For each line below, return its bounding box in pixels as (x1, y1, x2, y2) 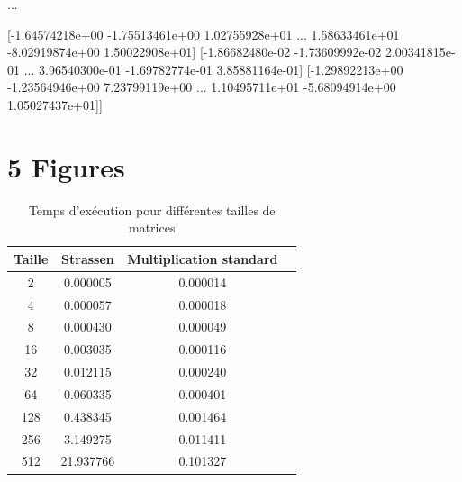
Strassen (61, 249, 114, 268)
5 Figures (7, 148, 125, 185)
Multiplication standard (127, 249, 278, 268)
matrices (129, 218, 176, 237)
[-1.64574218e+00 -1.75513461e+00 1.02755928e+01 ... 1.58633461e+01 (7, 24, 400, 43)
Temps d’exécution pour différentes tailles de (28, 200, 276, 219)
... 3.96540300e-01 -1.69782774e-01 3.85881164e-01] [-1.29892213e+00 (23, 59, 403, 78)
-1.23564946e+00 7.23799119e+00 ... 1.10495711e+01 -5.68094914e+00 (7, 77, 396, 96)
